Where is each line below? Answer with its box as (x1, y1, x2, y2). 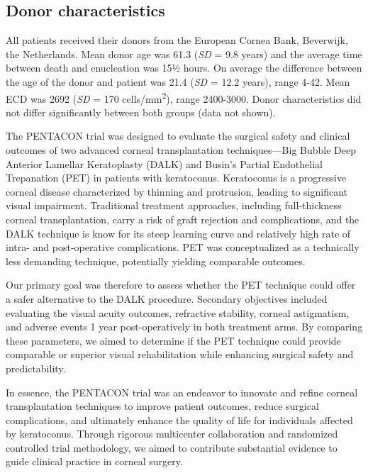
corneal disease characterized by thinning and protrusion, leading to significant (6, 184, 347, 199)
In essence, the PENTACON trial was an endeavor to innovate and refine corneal (6, 384, 358, 399)
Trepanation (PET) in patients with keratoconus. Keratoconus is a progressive (6, 170, 347, 185)
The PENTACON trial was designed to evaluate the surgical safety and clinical (6, 128, 350, 143)
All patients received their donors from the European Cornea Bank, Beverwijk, (6, 33, 348, 48)
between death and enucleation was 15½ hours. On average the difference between (6, 60, 362, 75)
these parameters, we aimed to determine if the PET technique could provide (6, 333, 341, 347)
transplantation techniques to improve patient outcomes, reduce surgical (6, 399, 319, 413)
